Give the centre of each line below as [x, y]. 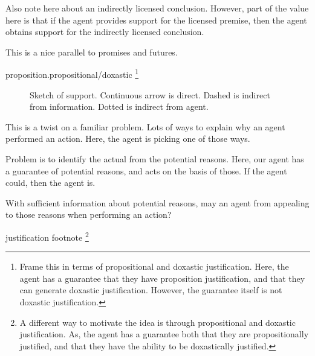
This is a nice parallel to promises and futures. [92, 52]
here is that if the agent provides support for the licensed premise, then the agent [156, 20]
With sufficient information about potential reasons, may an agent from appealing [157, 202]
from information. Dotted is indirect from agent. [119, 106]
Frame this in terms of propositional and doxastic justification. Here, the [154, 266]
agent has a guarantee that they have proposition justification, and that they [162, 278]
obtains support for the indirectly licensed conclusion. [105, 32]
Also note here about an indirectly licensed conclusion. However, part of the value [157, 8]
